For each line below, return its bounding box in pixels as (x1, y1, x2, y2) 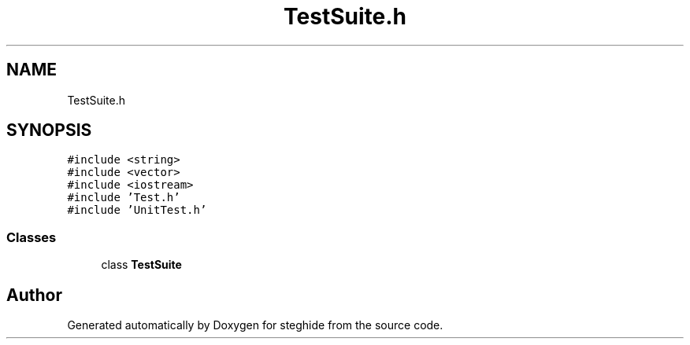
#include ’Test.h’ (67, 191, 180, 204)
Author (6, 284, 62, 305)
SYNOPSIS (6, 120, 92, 141)
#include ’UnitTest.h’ (67, 204, 207, 217)
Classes (6, 229, 57, 245)
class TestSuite (101, 258, 182, 272)
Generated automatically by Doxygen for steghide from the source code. (67, 318, 443, 332)
